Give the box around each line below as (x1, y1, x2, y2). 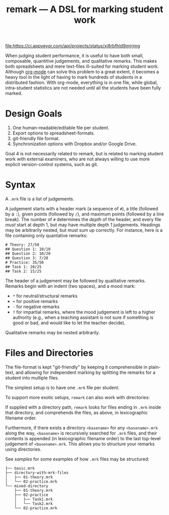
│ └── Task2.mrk (14, 501, 53, 506)
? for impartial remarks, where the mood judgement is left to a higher (12, 309, 155, 315)
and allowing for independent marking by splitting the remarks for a (15, 369, 155, 375)
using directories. (5, 446, 42, 452)
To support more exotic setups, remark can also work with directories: (5, 395, 150, 400)
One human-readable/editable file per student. (12, 125, 109, 131)
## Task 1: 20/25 (5, 265, 42, 270)
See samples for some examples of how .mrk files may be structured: (5, 456, 150, 462)
